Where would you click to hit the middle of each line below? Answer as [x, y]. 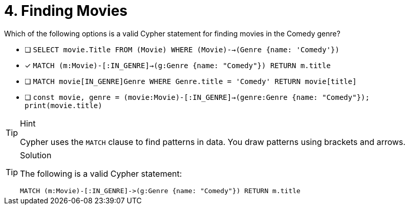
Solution [36, 155]
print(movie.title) [63, 105]
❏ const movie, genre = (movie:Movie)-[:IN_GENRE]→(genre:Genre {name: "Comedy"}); [197, 97]
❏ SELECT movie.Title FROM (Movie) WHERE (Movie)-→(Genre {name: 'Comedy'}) [182, 49]
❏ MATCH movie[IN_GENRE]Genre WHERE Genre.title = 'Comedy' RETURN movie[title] [191, 81]
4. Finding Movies [66, 11]
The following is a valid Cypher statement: [101, 173]
